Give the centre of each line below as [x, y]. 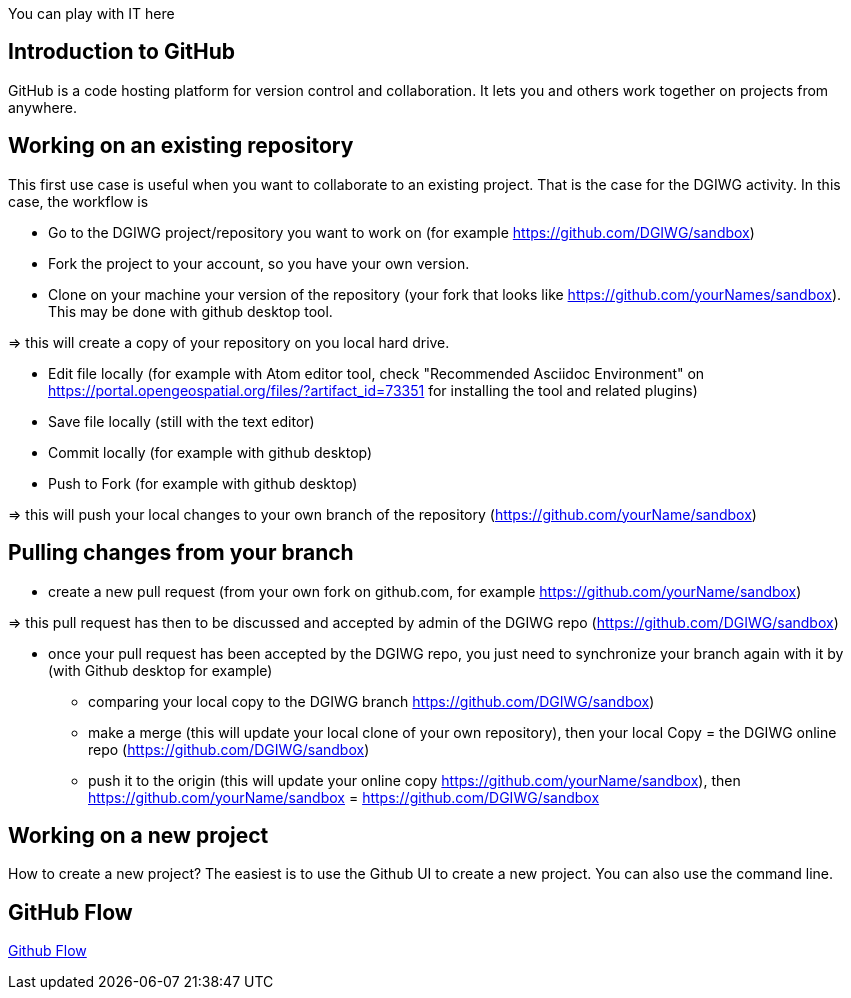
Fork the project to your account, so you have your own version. [259, 263]
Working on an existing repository [181, 146]
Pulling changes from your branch [181, 553]
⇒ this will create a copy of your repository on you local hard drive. [229, 342]
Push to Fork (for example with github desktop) [203, 483]
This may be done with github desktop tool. [190, 311]
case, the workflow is [78, 201]
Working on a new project [138, 835]
